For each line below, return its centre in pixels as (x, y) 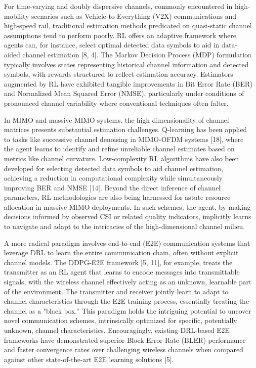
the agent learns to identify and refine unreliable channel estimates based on (119, 149)
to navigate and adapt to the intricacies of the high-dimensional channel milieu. (125, 226)
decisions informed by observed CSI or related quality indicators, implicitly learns (128, 216)
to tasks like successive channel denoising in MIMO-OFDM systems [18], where (124, 139)
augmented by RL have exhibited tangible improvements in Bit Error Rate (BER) (128, 83)
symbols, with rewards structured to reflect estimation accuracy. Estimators (119, 74)
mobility (17, 16)
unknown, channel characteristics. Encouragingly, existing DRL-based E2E (117, 330)
